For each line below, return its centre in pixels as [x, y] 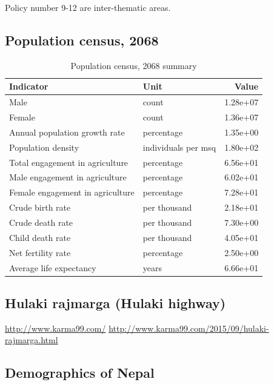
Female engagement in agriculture [72, 192]
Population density [44, 147]
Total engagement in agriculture [69, 162]
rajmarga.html [32, 340]
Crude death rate [41, 222]
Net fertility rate [40, 252]
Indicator [29, 86]
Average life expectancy [53, 267]
